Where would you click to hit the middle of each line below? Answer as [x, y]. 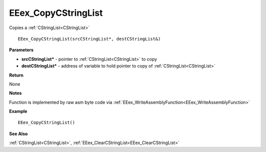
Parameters [21, 50]
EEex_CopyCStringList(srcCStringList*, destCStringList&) [89, 39]
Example [18, 112]
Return [16, 75]
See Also [18, 134]
